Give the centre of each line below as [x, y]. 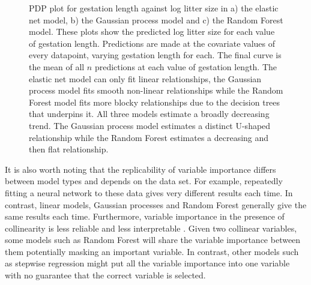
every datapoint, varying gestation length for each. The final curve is [155, 55]
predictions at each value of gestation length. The [186, 66]
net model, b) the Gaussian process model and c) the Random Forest [156, 19]
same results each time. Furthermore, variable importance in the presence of [145, 216]
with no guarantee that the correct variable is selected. [105, 275]
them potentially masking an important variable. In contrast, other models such [152, 251]
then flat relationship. [69, 149]
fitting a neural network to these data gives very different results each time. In [149, 192]
